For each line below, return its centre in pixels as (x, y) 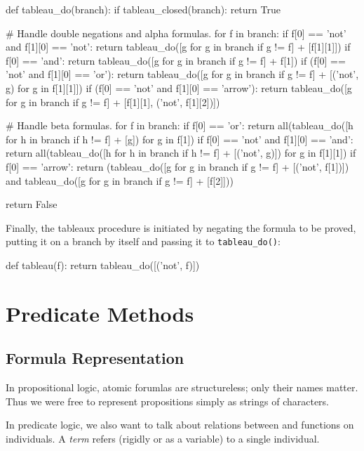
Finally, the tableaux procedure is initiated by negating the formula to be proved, (181, 227)
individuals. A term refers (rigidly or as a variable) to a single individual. (163, 438)
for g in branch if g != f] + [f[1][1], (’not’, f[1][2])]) (113, 102)
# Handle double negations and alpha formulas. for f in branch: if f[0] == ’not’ (176, 33)
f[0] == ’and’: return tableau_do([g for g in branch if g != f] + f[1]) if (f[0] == (176, 60)
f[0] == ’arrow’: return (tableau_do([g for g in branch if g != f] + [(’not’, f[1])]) (177, 166)
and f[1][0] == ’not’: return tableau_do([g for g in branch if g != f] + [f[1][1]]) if (178, 47)
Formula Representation (95, 358)
